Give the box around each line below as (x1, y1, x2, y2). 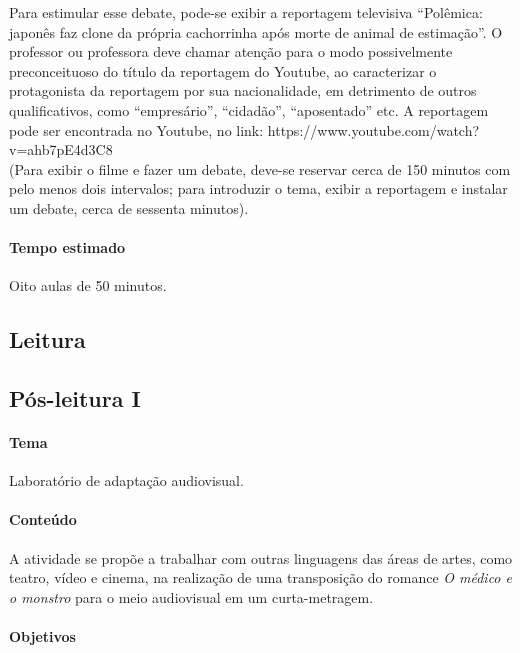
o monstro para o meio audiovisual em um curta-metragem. (9, 586, 374, 607)
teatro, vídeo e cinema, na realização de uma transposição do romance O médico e (9, 567, 512, 588)
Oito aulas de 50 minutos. (9, 275, 167, 296)
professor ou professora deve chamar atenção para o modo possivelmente (9, 41, 453, 62)
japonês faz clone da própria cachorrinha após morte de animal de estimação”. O (9, 21, 503, 42)
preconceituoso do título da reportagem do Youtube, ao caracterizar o (9, 60, 437, 81)
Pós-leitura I (9, 383, 141, 414)
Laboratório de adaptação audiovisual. (9, 470, 244, 491)
